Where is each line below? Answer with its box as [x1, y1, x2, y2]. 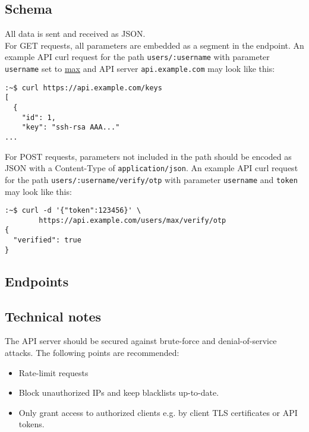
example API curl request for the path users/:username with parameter [5, 51, 270, 63]
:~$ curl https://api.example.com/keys [5, 83, 162, 92]
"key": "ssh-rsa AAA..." [21, 123, 120, 132]
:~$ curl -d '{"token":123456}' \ [5, 206, 141, 215]
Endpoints [5, 272, 69, 290]
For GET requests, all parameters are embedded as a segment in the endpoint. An [5, 39, 304, 51]
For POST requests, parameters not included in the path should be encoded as [5, 150, 292, 162]
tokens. [18, 418, 45, 430]
